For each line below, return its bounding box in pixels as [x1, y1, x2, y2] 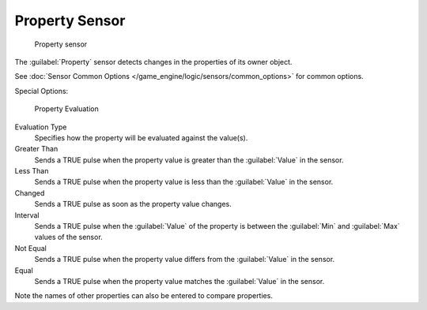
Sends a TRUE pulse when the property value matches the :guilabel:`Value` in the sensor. [34, 276, 325, 286]
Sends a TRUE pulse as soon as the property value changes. [34, 200, 232, 209]
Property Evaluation [34, 104, 99, 114]
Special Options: [14, 86, 69, 95]
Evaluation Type [14, 122, 67, 132]
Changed [14, 188, 45, 197]
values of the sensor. [34, 233, 103, 242]
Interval [14, 210, 40, 220]
